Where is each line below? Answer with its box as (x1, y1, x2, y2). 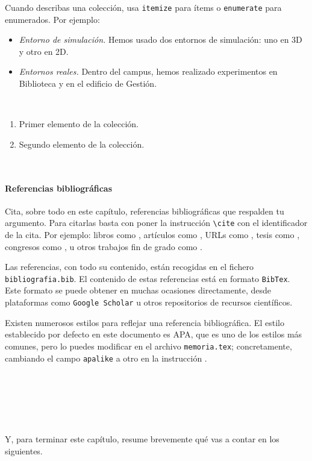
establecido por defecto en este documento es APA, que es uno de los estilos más (5, 328, 302, 340)
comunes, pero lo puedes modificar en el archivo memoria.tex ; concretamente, (5, 339, 292, 352)
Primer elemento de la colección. (19, 118, 139, 130)
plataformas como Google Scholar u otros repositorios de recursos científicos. (5, 296, 293, 309)
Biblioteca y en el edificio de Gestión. (19, 77, 157, 90)
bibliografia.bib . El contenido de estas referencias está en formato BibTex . (5, 272, 290, 284)
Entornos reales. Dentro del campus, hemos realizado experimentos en (19, 65, 278, 78)
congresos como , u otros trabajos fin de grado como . (5, 240, 202, 252)
